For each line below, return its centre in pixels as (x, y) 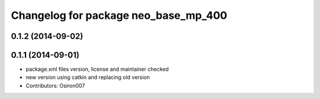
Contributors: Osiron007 (55, 85)
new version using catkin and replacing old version (88, 77)
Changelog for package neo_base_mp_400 (119, 15)
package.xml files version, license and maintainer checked (97, 69)
